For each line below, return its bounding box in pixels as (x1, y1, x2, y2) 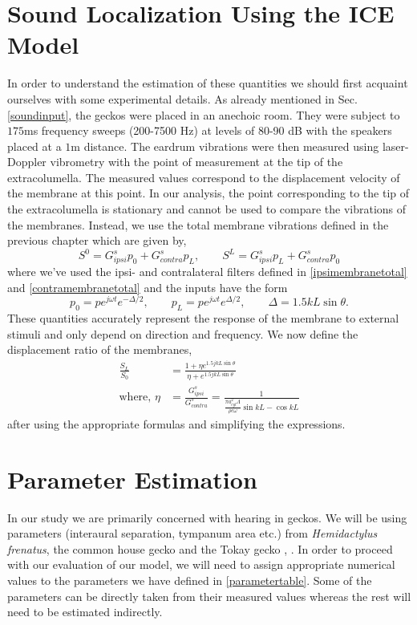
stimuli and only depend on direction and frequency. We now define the (7, 325, 358, 342)
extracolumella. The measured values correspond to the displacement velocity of (7, 168, 400, 185)
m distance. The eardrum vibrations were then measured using (71, 137, 379, 154)
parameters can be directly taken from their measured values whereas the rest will (7, 587, 411, 604)
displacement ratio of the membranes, (7, 341, 192, 358)
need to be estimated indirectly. (7, 603, 163, 620)
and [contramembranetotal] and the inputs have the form (7, 278, 288, 295)
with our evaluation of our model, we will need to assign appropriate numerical (7, 556, 395, 573)
